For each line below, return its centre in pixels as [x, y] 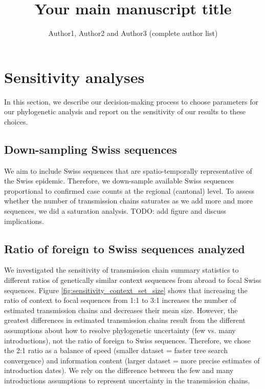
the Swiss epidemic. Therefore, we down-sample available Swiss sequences [119, 181]
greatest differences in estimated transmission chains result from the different [125, 320]
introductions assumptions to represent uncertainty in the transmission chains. [127, 380]
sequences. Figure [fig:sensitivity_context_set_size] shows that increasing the [126, 290]
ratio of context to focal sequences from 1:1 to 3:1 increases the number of [120, 300]
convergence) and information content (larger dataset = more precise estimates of [132, 360]
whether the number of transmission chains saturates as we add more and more [129, 201]
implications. [24, 221]
